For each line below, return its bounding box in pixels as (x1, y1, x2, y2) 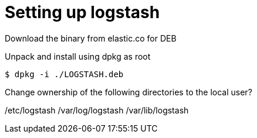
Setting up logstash (5, 2, 160, 22)
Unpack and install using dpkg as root (5, 51, 151, 61)
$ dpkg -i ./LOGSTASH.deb (5, 69, 124, 79)
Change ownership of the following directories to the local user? (5, 87, 252, 97)
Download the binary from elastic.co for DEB (5, 33, 177, 43)
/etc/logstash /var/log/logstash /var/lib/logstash (5, 105, 189, 115)
